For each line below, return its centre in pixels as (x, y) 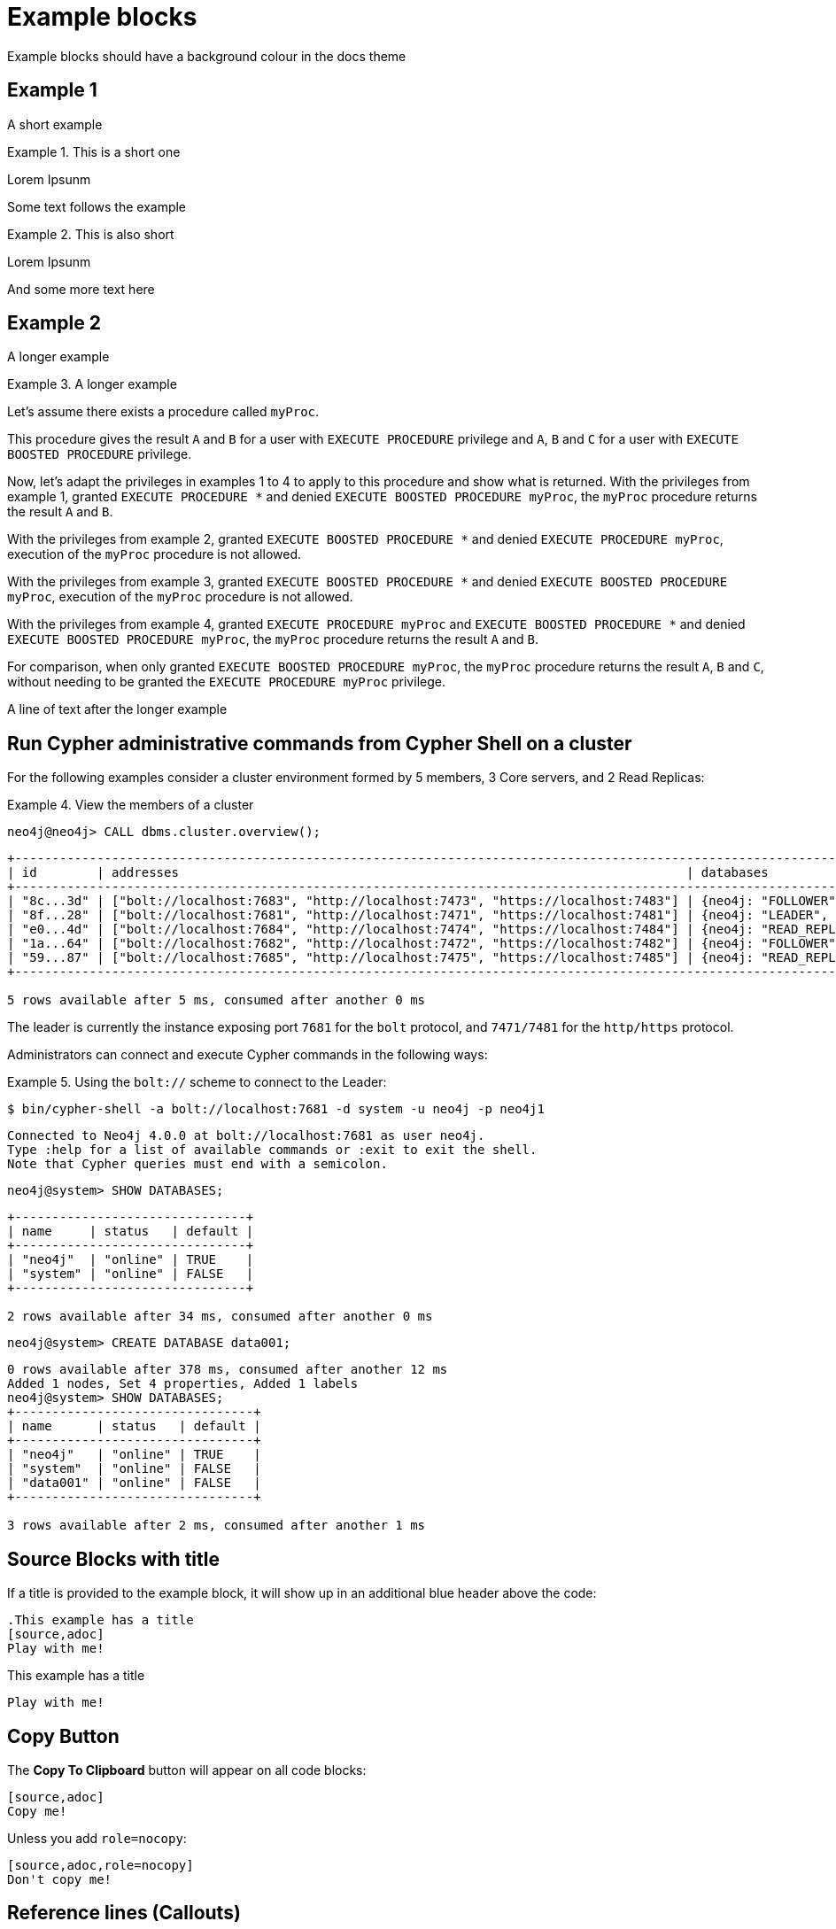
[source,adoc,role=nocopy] (101, 1865)
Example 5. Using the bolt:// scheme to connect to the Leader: (197, 1082)
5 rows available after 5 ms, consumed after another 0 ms (217, 1000)
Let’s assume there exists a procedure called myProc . (163, 412)
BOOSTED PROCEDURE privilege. (100, 454)
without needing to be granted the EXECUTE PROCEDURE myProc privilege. (226, 682)
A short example (55, 124)
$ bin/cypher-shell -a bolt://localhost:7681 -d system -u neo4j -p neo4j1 (276, 1109)
